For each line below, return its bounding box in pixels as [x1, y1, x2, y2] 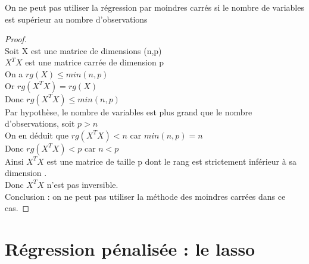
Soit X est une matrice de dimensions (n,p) [5, 44, 162, 56]
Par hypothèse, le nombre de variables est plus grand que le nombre [5, 105, 252, 118]
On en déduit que [5, 128, 68, 141]
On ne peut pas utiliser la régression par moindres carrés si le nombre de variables [5, 1, 304, 13]
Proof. [5, 33, 27, 45]
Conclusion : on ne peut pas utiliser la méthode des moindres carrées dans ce [5, 190, 286, 202]
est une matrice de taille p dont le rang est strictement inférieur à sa [46, 155, 296, 167]
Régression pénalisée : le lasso [5, 236, 255, 260]
